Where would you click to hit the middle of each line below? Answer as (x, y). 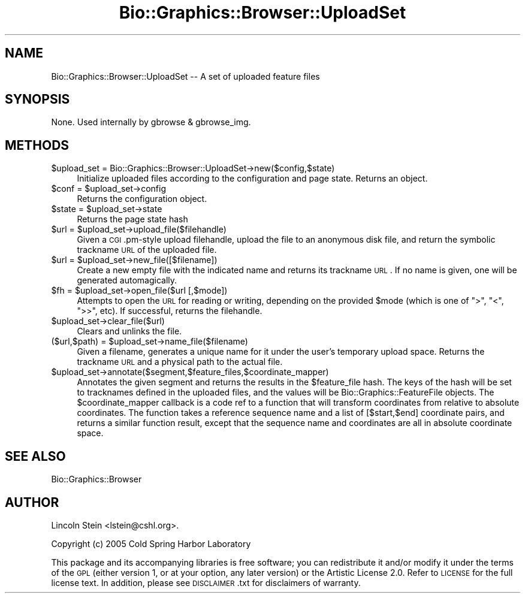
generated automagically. (127, 280)
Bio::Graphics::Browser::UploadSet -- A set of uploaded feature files (185, 76)
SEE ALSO (35, 456)
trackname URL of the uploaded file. (147, 250)
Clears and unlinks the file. (129, 331)
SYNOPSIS (37, 99)
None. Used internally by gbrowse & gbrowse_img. (151, 122)
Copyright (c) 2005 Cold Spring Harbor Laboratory (151, 543)
